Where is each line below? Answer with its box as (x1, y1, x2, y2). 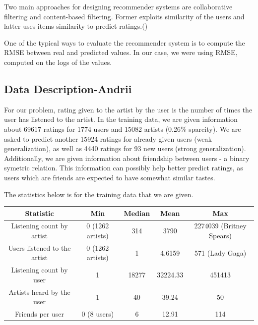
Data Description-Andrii (4, 81, 132, 96)
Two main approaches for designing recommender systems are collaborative (4, 1, 233, 11)
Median (124, 208, 150, 218)
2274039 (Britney (194, 220, 247, 231)
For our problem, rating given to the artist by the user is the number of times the (4, 104, 253, 114)
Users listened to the (8, 242, 71, 253)
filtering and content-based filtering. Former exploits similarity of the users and (4, 11, 245, 21)
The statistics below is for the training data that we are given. (4, 189, 193, 199)
